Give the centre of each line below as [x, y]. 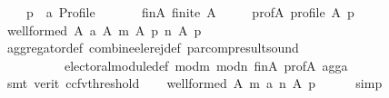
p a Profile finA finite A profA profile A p [190, 12]
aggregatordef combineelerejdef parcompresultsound [153, 48]
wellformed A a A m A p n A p [104, 29]
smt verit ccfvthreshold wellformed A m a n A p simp [194, 83]
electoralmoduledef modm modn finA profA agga [206, 65]
